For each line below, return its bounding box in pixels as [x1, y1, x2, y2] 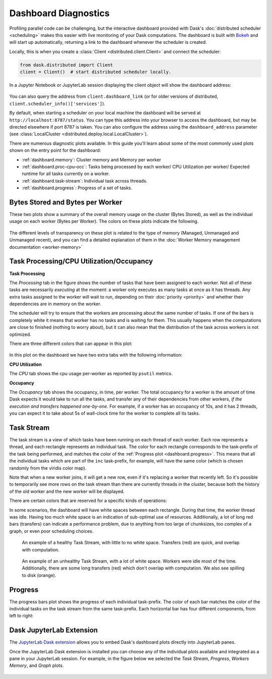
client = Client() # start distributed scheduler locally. [20, 69, 172, 75]
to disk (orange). [22, 572, 56, 578]
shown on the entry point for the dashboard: [9, 147, 101, 153]
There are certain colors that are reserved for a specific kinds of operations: [9, 497, 167, 504]
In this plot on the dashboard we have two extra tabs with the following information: [9, 352, 183, 358]
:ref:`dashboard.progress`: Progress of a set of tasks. [22, 185, 132, 191]
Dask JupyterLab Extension [9, 626, 98, 635]
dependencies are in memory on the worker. [9, 301, 102, 307]
